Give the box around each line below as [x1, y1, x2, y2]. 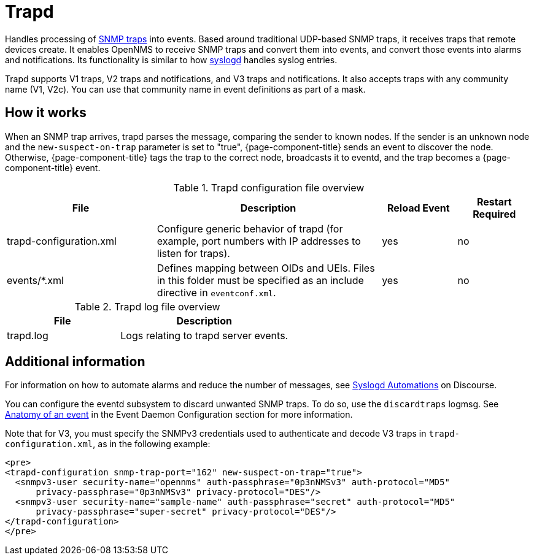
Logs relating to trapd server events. [120, 329, 288, 342]
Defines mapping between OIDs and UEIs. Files [157, 261, 375, 274]
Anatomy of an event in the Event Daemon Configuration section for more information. [5, 409, 353, 420]
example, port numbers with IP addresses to [157, 234, 361, 247]
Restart [476, 195, 512, 208]
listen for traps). [157, 247, 230, 259]
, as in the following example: [93, 439, 211, 450]
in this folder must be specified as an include [157, 274, 364, 286]
